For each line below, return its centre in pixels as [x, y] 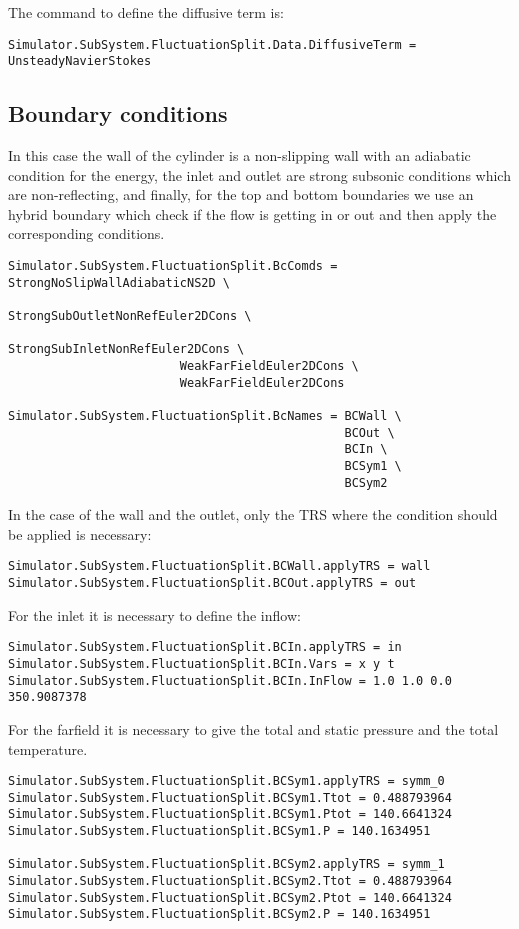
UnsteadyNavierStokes [80, 61]
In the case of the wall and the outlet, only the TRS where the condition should [253, 514]
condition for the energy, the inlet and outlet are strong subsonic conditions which [259, 174]
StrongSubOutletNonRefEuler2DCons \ [130, 316]
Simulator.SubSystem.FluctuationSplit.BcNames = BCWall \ [205, 415]
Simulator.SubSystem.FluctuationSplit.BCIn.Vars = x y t [201, 664]
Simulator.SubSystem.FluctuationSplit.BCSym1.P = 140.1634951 [219, 831]
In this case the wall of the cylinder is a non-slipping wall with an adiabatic [239, 155]
